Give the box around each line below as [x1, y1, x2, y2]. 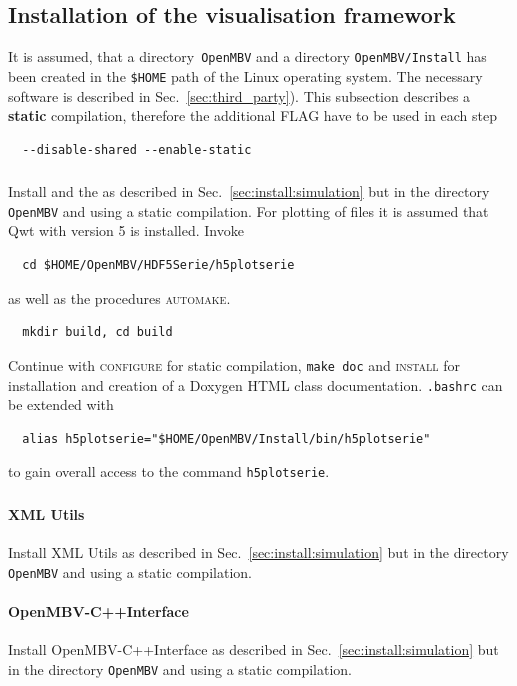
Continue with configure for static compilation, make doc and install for [8, 354, 461, 375]
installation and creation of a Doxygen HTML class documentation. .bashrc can [8, 374, 503, 395]
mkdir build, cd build [22, 325, 173, 340]
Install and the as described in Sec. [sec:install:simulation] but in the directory [8, 181, 490, 202]
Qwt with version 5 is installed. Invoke [8, 220, 244, 241]
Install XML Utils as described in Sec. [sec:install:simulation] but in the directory [8, 542, 509, 563]
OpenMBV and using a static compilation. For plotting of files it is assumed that [8, 200, 489, 221]
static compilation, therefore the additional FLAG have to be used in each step [8, 105, 497, 126]
